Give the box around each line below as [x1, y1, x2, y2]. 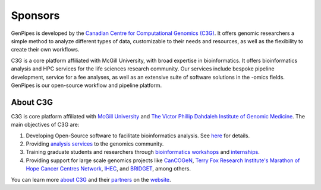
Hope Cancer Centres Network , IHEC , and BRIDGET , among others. [26, 165, 191, 172]
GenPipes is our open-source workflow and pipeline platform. [11, 82, 162, 89]
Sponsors [11, 9, 60, 22]
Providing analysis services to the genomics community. [26, 140, 164, 147]
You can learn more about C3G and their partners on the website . [11, 176, 172, 183]
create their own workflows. [11, 46, 80, 53]
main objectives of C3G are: [11, 121, 80, 128]
